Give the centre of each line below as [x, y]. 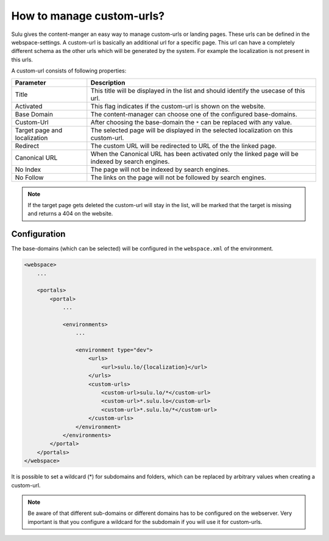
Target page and [39, 130]
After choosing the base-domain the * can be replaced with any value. [191, 122]
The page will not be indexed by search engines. [160, 169]
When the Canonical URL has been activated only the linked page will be [194, 154]
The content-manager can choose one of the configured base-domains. [194, 114]
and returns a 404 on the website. [70, 214]
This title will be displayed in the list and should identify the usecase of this [198, 90]
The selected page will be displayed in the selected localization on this [192, 130]
